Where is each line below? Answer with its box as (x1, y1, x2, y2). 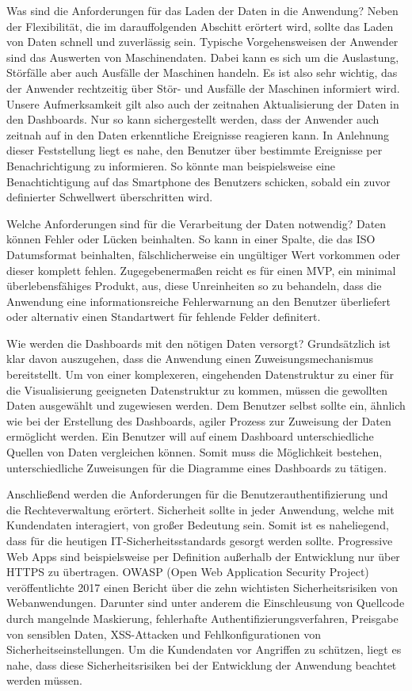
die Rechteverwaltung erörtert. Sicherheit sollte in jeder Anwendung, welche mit (6, 501, 395, 517)
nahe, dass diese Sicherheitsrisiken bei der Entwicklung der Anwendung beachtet (6, 656, 397, 673)
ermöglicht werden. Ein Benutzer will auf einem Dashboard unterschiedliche (6, 428, 374, 445)
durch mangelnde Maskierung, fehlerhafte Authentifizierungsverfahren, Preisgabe (6, 609, 399, 626)
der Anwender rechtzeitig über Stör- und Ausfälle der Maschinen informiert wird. (6, 79, 400, 96)
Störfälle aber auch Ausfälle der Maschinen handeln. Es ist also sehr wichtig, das (6, 64, 398, 81)
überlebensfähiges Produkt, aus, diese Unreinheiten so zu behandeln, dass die (6, 277, 382, 294)
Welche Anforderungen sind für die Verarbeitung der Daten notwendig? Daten (6, 215, 387, 231)
